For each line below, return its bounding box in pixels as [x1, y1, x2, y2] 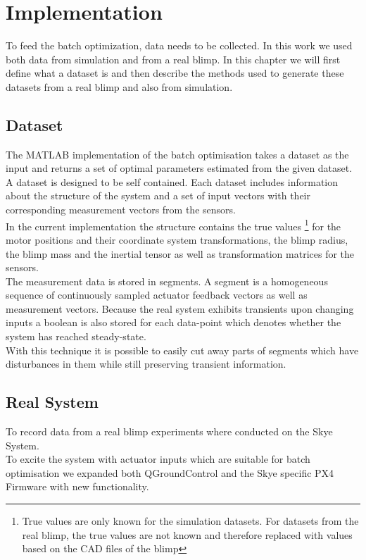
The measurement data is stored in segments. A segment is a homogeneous [6, 273, 328, 288]
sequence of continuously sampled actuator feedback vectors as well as [6, 287, 308, 302]
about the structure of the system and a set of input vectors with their [6, 188, 310, 203]
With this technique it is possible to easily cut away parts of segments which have [6, 342, 359, 357]
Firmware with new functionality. [6, 479, 149, 494]
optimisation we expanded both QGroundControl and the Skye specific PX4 [6, 465, 334, 480]
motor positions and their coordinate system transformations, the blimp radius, [6, 232, 348, 247]
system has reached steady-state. [6, 329, 146, 344]
